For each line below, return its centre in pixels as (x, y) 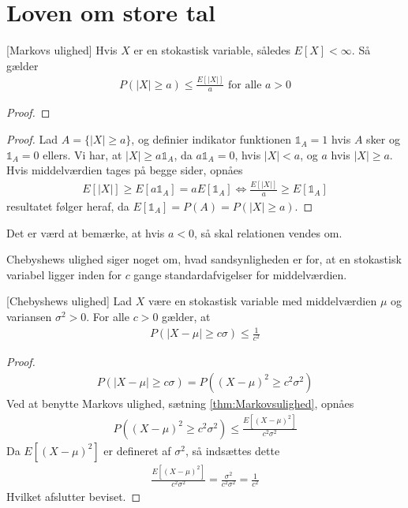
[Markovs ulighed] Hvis (62, 50)
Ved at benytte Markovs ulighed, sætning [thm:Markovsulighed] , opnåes (180, 403)
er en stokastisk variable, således (212, 50)
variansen (29, 316)
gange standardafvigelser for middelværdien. (240, 274)
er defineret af (137, 450)
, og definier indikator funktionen (211, 139)
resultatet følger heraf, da (68, 206)
